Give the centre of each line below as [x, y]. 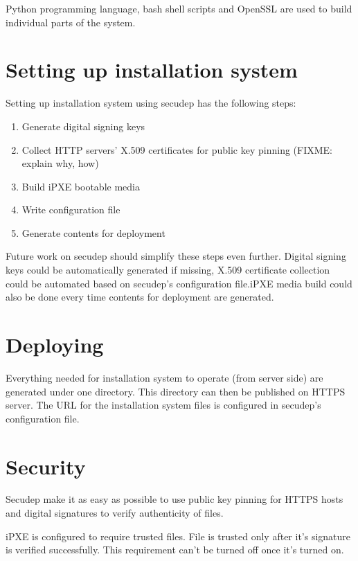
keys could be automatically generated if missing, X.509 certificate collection [168, 270]
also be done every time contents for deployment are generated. [140, 297]
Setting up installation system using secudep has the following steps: [151, 103]
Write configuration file [71, 210]
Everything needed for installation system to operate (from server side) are [164, 377]
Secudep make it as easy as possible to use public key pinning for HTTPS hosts [174, 499]
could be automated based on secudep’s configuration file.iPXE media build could [179, 283]
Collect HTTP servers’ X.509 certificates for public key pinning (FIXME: [177, 149]
